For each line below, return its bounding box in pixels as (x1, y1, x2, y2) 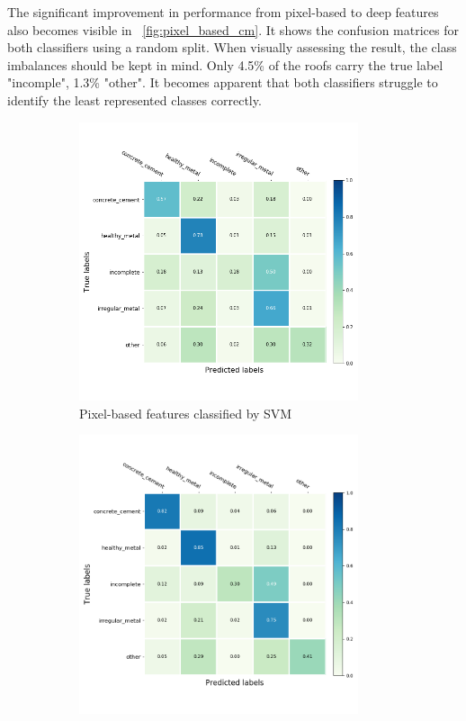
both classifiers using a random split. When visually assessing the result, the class (7, 38, 457, 57)
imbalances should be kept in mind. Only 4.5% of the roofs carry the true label (7, 55, 444, 74)
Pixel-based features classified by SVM (79, 403, 292, 422)
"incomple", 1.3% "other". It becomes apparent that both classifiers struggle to (7, 73, 438, 92)
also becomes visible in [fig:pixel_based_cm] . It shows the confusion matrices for (7, 20, 459, 39)
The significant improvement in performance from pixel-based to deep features (7, 3, 439, 21)
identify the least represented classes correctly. (7, 90, 262, 109)
